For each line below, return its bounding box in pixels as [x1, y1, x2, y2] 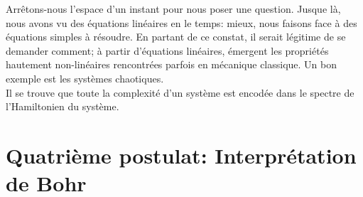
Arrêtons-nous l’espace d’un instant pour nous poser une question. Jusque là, [6, 1, 341, 16]
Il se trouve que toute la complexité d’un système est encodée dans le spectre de [6, 85, 354, 100]
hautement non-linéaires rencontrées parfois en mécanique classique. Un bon [6, 57, 337, 72]
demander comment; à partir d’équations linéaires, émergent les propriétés [6, 43, 329, 58]
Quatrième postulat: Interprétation [6, 140, 357, 169]
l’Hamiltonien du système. [6, 99, 119, 114]
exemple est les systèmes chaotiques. [6, 70, 164, 85]
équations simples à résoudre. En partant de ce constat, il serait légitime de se [6, 29, 346, 44]
